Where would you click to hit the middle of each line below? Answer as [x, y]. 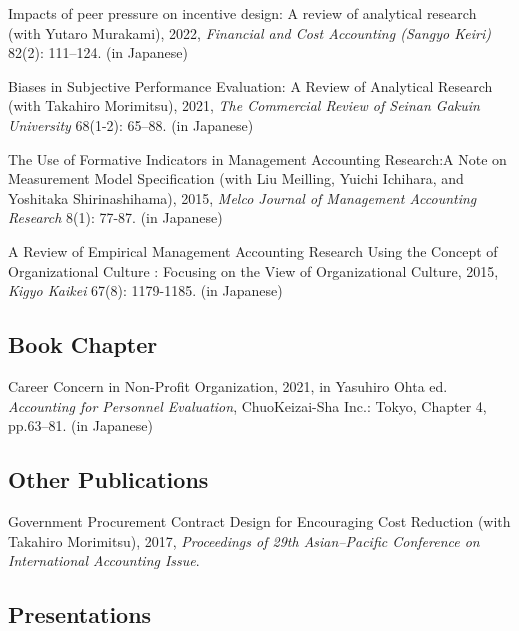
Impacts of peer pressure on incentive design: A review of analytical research [242, 13]
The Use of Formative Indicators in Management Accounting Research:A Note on [257, 158]
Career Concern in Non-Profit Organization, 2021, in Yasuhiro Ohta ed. [228, 385]
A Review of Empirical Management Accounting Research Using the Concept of [253, 250]
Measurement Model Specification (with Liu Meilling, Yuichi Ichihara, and [236, 178]
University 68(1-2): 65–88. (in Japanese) [131, 124]
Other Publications [108, 479]
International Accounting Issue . [104, 560]
